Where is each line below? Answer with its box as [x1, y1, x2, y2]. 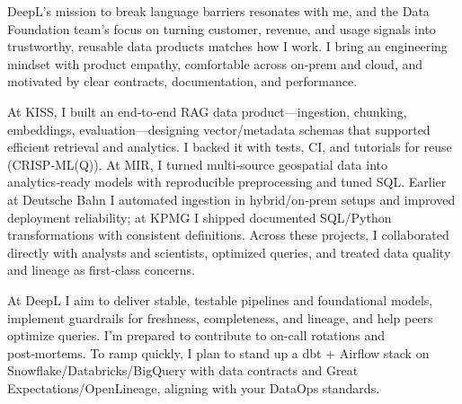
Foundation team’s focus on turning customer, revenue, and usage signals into [7, 19, 436, 38]
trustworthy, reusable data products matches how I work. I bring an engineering [7, 37, 448, 56]
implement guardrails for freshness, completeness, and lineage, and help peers [7, 308, 433, 327]
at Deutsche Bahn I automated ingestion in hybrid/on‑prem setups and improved [7, 189, 456, 208]
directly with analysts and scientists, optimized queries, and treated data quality [7, 242, 451, 261]
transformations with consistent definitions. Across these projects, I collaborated [7, 225, 449, 244]
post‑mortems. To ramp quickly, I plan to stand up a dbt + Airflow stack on [7, 343, 430, 362]
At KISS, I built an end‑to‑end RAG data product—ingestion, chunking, [7, 101, 407, 120]
